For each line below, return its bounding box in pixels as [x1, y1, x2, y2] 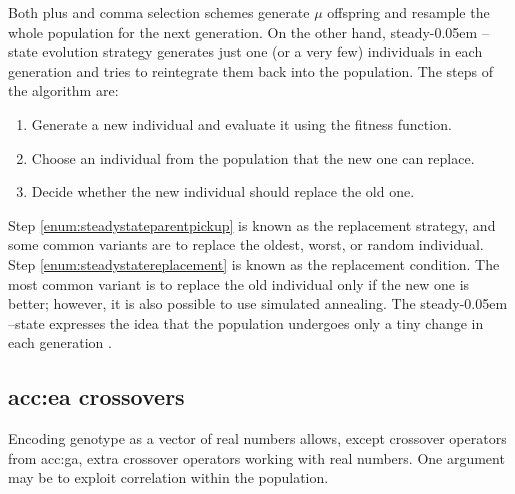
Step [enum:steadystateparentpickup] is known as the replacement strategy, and [8, 214, 496, 235]
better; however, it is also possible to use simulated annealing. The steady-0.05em [8, 293, 508, 314]
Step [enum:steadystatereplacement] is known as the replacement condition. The [8, 253, 500, 274]
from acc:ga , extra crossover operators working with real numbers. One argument [8, 447, 505, 468]
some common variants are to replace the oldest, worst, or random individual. [8, 234, 484, 255]
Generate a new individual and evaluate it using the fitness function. [31, 113, 452, 134]
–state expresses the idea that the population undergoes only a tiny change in [8, 312, 484, 333]
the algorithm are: [8, 80, 119, 101]
